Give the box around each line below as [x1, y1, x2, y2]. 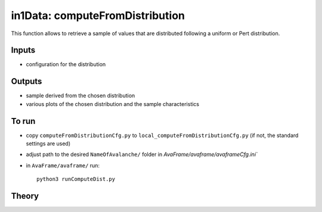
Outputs [11, 76, 42, 86]
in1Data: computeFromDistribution [11, 9, 185, 22]
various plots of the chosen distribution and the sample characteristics [26, 100, 200, 107]
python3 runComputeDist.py [36, 176, 116, 183]
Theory [11, 191, 39, 201]
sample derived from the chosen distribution [26, 92, 135, 99]
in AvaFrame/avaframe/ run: [26, 161, 100, 169]
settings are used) [26, 140, 71, 147]
